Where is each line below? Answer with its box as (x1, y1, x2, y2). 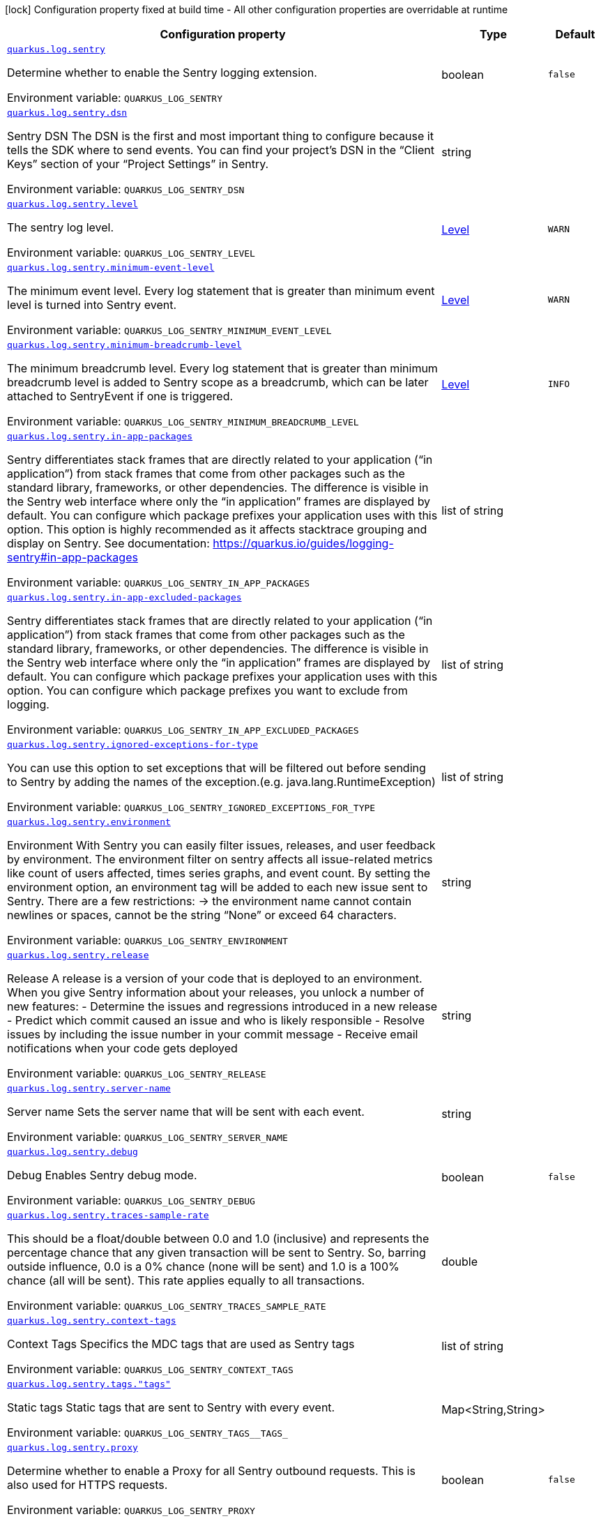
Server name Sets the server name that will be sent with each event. (7, 1105, 365, 1119)
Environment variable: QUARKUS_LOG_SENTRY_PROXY (7, 1503, 255, 1517)
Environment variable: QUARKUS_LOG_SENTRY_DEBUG (7, 1193, 255, 1207)
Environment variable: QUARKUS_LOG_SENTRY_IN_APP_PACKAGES (7, 575, 310, 589)
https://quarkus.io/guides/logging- (213, 536, 394, 550)
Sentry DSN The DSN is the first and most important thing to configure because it (7, 129, 434, 143)
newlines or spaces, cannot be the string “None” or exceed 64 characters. (7, 908, 397, 922)
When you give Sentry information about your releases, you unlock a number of (7, 985, 425, 999)
